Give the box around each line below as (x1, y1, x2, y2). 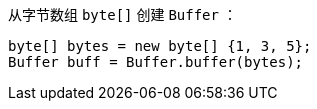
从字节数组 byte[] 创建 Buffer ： (8, 6, 237, 23)
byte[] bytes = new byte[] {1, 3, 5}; (8, 38, 312, 54)
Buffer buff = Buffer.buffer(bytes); (8, 54, 304, 70)
